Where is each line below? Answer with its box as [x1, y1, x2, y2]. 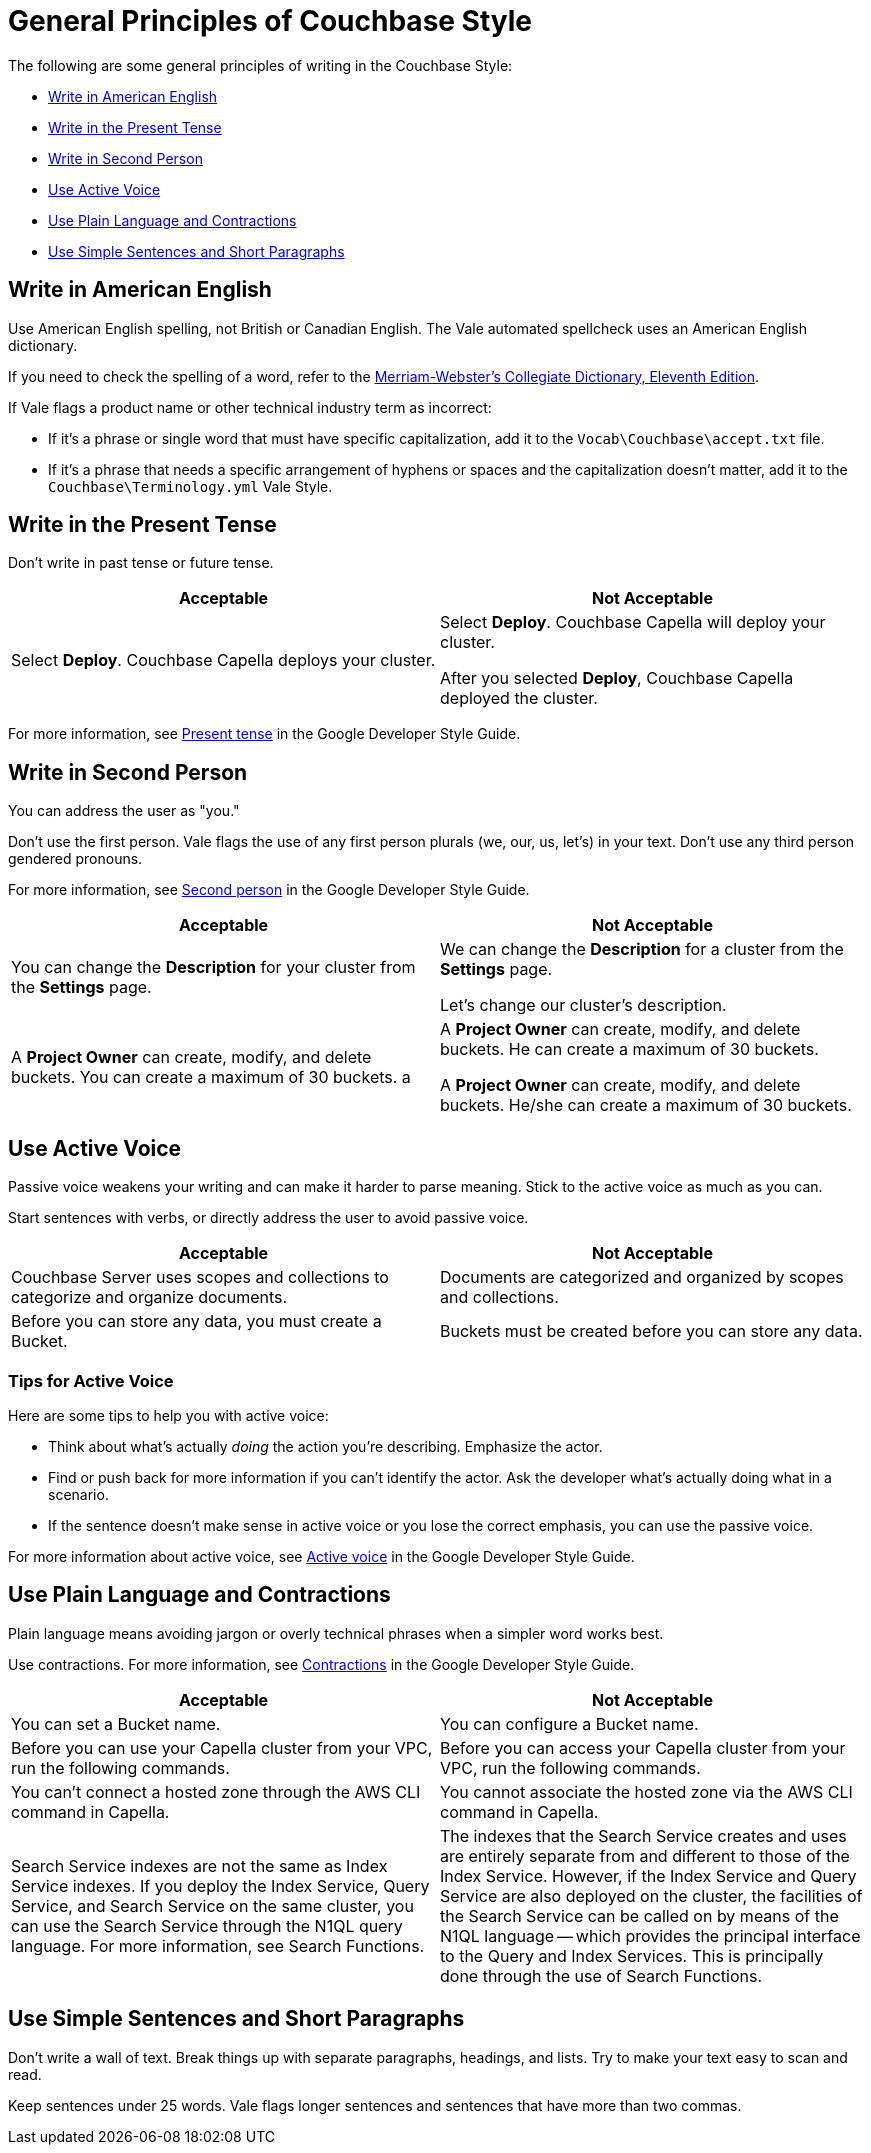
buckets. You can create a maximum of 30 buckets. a [11, 1067, 411, 1088]
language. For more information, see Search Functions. [11, 1935, 425, 1956]
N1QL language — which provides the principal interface [440, 1925, 861, 1946]
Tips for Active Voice [8, 1370, 174, 1391]
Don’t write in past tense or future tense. [8, 554, 274, 572]
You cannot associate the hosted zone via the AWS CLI [440, 1781, 853, 1802]
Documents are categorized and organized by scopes [440, 1267, 844, 1288]
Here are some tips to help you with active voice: [8, 1406, 329, 1424]
